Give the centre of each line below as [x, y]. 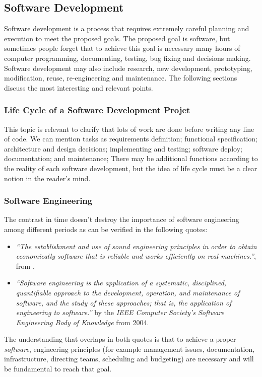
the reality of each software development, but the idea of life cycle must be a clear [131, 168]
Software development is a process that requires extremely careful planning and [127, 28]
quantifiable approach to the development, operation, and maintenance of [128, 292]
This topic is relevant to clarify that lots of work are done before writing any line [129, 129]
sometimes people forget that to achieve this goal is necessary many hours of [122, 48]
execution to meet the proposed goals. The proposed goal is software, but [117, 38]
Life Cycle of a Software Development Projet [97, 110]
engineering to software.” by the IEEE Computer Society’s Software [120, 312]
